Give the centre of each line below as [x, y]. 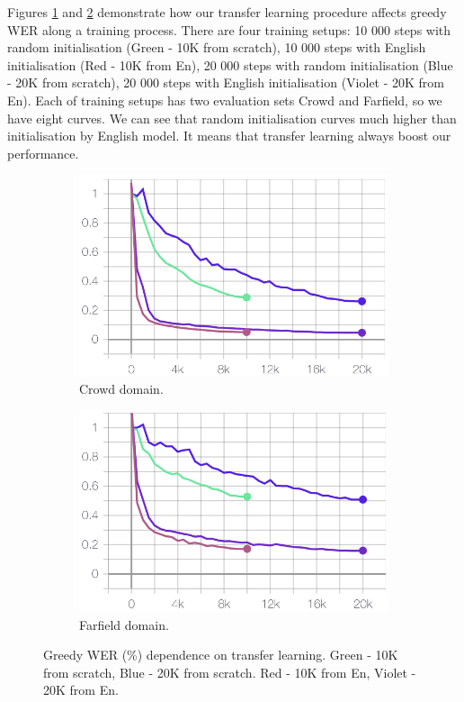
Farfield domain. [124, 624]
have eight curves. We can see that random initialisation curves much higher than [232, 118]
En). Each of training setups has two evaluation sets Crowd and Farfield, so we [225, 100]
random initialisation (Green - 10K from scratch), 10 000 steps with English [217, 47]
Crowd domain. [121, 388]
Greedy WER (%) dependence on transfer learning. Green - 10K [221, 655]
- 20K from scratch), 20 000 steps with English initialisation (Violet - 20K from [226, 82]
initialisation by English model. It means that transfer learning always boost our [229, 136]
